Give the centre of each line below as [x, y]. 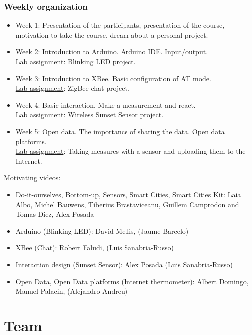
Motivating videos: [32, 177]
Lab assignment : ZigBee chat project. [72, 88]
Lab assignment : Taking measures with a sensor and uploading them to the [130, 151]
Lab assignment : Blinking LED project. [76, 61]
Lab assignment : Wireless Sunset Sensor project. [90, 115]
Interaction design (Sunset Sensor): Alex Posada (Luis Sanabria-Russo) [124, 264]
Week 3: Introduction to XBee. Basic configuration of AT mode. [113, 78]
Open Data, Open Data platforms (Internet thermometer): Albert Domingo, [132, 281]
